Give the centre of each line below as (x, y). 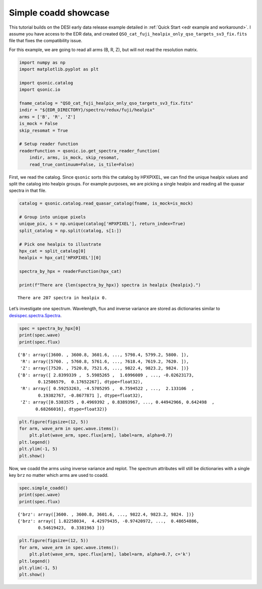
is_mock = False (39, 124)
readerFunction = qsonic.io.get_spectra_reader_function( (90, 151)
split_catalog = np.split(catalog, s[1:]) (70, 230)
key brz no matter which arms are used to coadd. (59, 475)
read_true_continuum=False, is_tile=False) (82, 164)
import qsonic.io (40, 90)
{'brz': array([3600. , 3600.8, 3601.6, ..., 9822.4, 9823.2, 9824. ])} (106, 514)
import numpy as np (42, 62)
